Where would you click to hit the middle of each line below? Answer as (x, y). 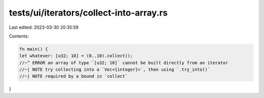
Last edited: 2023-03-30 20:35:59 (44, 27)
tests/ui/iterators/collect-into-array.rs (88, 13)
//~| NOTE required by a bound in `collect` (74, 76)
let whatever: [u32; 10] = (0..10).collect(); (76, 56)
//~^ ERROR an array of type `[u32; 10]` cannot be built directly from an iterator (124, 63)
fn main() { (34, 49)
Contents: (19, 36)
